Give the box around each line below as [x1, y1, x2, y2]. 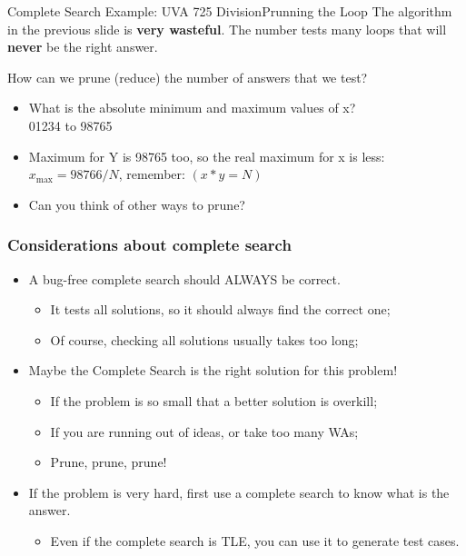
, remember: [118, 164, 185, 184]
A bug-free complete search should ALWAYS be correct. [28, 269, 341, 288]
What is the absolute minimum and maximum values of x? [28, 98, 356, 117]
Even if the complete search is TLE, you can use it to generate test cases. [50, 531, 460, 550]
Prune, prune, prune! [50, 452, 167, 472]
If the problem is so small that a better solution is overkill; [50, 391, 378, 410]
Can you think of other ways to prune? [28, 194, 245, 213]
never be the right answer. [7, 37, 158, 56]
